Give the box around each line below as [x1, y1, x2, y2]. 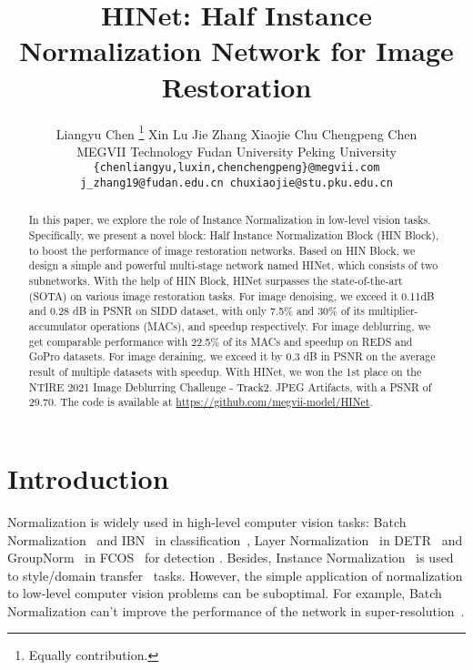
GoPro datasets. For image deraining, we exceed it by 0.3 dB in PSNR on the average [28, 349, 436, 364]
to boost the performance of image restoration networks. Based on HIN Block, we [28, 242, 416, 258]
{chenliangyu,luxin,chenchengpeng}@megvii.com [93, 161, 380, 175]
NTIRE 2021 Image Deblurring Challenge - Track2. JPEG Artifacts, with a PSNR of [28, 379, 432, 394]
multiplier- [368, 303, 418, 319]
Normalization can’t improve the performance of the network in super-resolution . [7, 601, 465, 620]
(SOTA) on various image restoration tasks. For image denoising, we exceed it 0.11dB [28, 288, 435, 303]
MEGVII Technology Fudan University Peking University [76, 141, 397, 160]
